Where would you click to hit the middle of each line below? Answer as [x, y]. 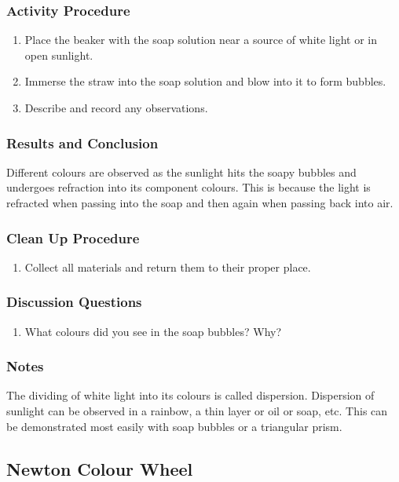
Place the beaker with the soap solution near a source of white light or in [201, 40]
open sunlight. [59, 55]
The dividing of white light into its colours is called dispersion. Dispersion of [190, 395]
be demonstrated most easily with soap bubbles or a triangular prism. [174, 426]
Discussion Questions [74, 302]
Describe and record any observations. [116, 108]
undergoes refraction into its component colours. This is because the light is [189, 187]
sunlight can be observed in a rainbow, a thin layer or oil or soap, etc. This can [197, 411]
